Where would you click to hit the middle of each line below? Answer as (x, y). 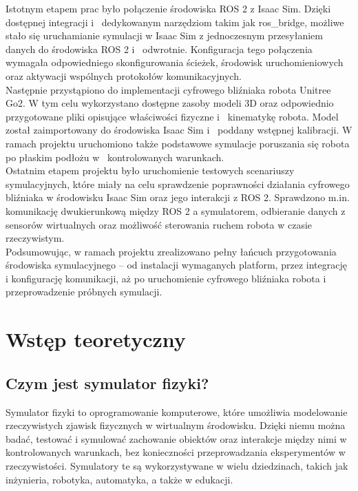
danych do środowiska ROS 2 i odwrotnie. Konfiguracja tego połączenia (159, 49)
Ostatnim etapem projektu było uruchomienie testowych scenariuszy (150, 170)
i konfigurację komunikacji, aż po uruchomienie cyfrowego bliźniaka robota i (166, 278)
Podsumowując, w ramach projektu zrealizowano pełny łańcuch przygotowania (171, 251)
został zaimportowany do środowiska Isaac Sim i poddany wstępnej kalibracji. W (179, 130)
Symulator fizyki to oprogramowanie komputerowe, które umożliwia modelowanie (177, 411)
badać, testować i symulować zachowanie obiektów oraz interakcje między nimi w (176, 438)
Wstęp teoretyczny (96, 339)
